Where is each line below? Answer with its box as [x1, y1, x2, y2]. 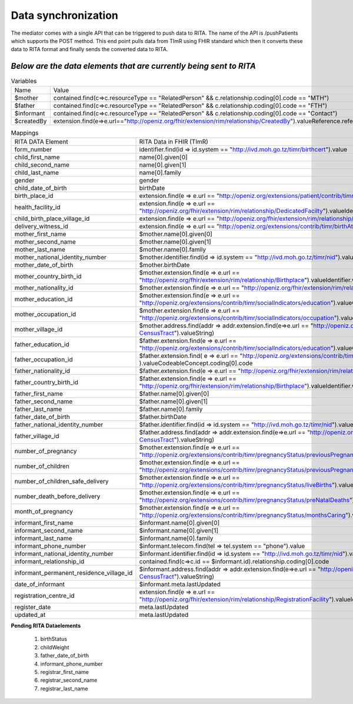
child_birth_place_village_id [14, 214, 90, 223]
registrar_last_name [40, 685, 88, 692]
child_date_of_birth [14, 184, 67, 192]
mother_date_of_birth [14, 261, 74, 269]
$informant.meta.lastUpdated [139, 580, 221, 588]
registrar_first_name [40, 668, 89, 675]
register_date [14, 603, 51, 611]
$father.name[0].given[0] [139, 389, 209, 397]
